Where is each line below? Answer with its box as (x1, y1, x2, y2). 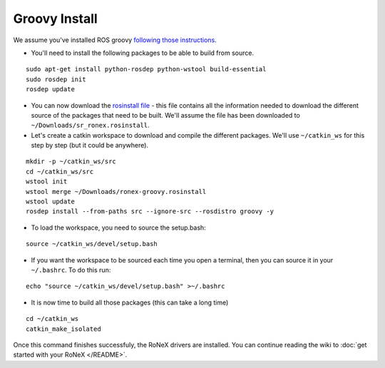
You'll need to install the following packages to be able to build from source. (31, 48, 255, 57)
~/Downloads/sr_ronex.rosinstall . (31, 121, 150, 130)
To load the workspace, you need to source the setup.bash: (31, 223, 206, 232)
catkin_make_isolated (26, 324, 101, 333)
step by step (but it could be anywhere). (31, 141, 149, 150)
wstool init (26, 178, 68, 185)
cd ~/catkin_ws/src (26, 168, 94, 175)
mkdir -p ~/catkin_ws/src (26, 158, 117, 165)
